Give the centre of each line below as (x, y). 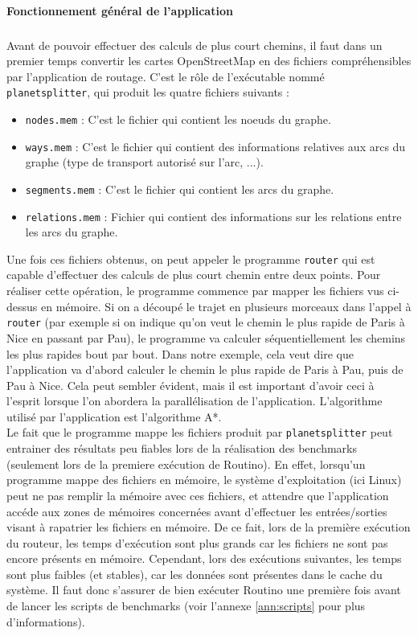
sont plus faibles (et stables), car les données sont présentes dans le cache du (195, 574)
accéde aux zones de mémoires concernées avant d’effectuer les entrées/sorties (197, 511)
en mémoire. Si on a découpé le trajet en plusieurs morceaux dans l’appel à (226, 306)
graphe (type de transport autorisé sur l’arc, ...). (144, 162)
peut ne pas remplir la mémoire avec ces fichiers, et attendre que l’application (198, 495)
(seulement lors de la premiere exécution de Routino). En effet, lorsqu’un (186, 464)
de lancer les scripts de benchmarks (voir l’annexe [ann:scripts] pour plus (186, 606)
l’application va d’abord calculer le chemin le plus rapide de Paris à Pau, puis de (205, 369)
